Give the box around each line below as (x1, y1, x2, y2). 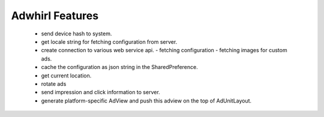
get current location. (41, 72, 92, 79)
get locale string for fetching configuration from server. (41, 38, 178, 45)
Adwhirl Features (11, 9, 99, 22)
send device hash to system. (41, 30, 112, 37)
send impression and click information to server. (41, 89, 160, 96)
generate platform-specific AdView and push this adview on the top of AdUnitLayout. (41, 97, 252, 104)
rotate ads (41, 80, 67, 87)
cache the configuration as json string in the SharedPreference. (41, 64, 198, 71)
